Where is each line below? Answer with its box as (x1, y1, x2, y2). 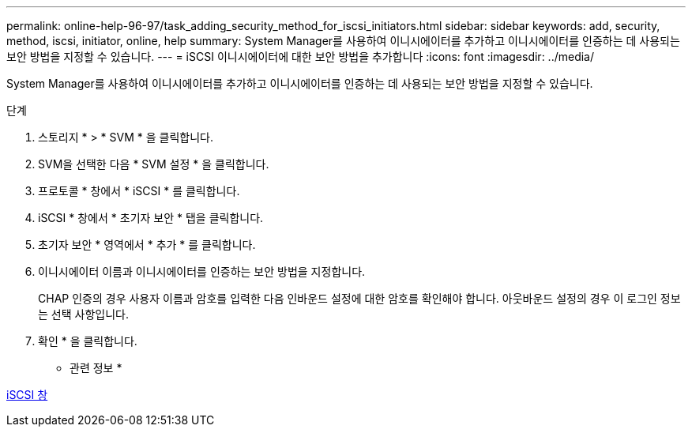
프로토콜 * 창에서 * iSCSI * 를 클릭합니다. (38, 184, 240, 198)
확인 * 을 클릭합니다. (38, 334, 137, 348)
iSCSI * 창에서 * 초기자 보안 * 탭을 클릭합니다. (38, 211, 264, 224)
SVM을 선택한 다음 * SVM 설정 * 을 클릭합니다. (38, 157, 269, 171)
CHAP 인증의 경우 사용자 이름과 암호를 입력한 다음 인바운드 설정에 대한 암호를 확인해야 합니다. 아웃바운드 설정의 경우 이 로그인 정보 (38, 292, 681, 305)
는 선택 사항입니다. (38, 307, 129, 321)
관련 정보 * (70, 361, 122, 375)
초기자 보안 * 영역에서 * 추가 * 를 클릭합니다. (38, 238, 256, 251)
